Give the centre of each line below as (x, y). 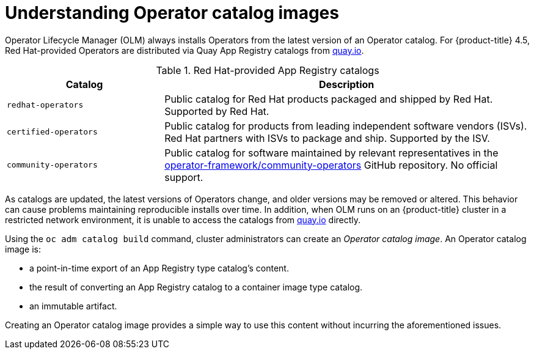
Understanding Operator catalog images (172, 13)
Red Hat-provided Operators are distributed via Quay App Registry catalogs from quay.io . (185, 50)
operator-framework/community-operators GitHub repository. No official (331, 165)
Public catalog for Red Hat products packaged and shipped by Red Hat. (329, 99)
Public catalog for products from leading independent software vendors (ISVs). (346, 126)
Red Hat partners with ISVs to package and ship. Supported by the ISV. (327, 138)
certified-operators (52, 132)
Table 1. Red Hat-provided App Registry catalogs (268, 70)
